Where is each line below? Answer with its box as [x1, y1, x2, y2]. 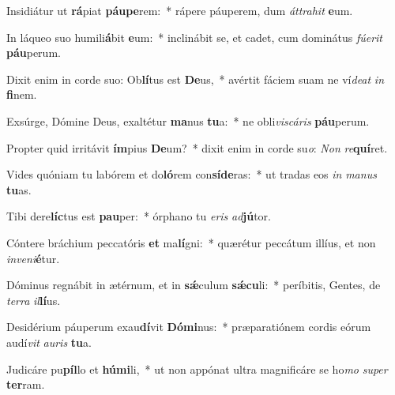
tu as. [6, 181, 32, 197]
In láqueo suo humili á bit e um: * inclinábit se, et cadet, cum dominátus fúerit [6, 28, 382, 45]
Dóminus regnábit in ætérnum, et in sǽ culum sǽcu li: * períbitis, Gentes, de [6, 276, 381, 293]
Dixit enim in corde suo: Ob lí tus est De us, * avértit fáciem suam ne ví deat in [6, 70, 385, 87]
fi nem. [6, 86, 37, 103]
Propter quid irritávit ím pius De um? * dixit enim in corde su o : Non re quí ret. [6, 139, 388, 156]
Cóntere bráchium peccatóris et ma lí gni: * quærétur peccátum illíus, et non [6, 234, 376, 250]
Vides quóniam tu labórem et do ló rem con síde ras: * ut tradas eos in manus [6, 166, 377, 182]
